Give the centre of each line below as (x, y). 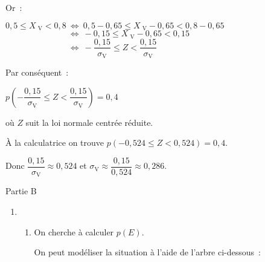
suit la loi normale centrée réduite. (89, 122)
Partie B (21, 191)
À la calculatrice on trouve (55, 142)
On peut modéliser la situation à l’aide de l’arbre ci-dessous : (147, 252)
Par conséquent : (37, 72)
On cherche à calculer (74, 231)
